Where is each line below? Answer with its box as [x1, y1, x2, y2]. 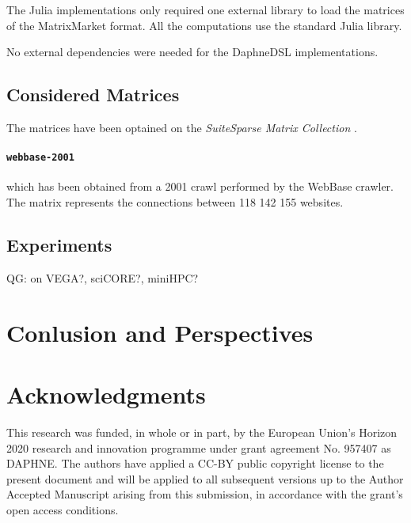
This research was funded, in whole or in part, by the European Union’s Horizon [6, 423, 398, 440]
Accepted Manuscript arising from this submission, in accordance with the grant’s [6, 486, 403, 502]
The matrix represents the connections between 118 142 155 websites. [6, 194, 344, 210]
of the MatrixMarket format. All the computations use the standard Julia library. [6, 17, 402, 33]
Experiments [6, 233, 112, 257]
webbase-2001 [6, 152, 74, 164]
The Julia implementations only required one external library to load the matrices [6, 2, 405, 17]
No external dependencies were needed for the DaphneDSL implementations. [6, 44, 379, 60]
